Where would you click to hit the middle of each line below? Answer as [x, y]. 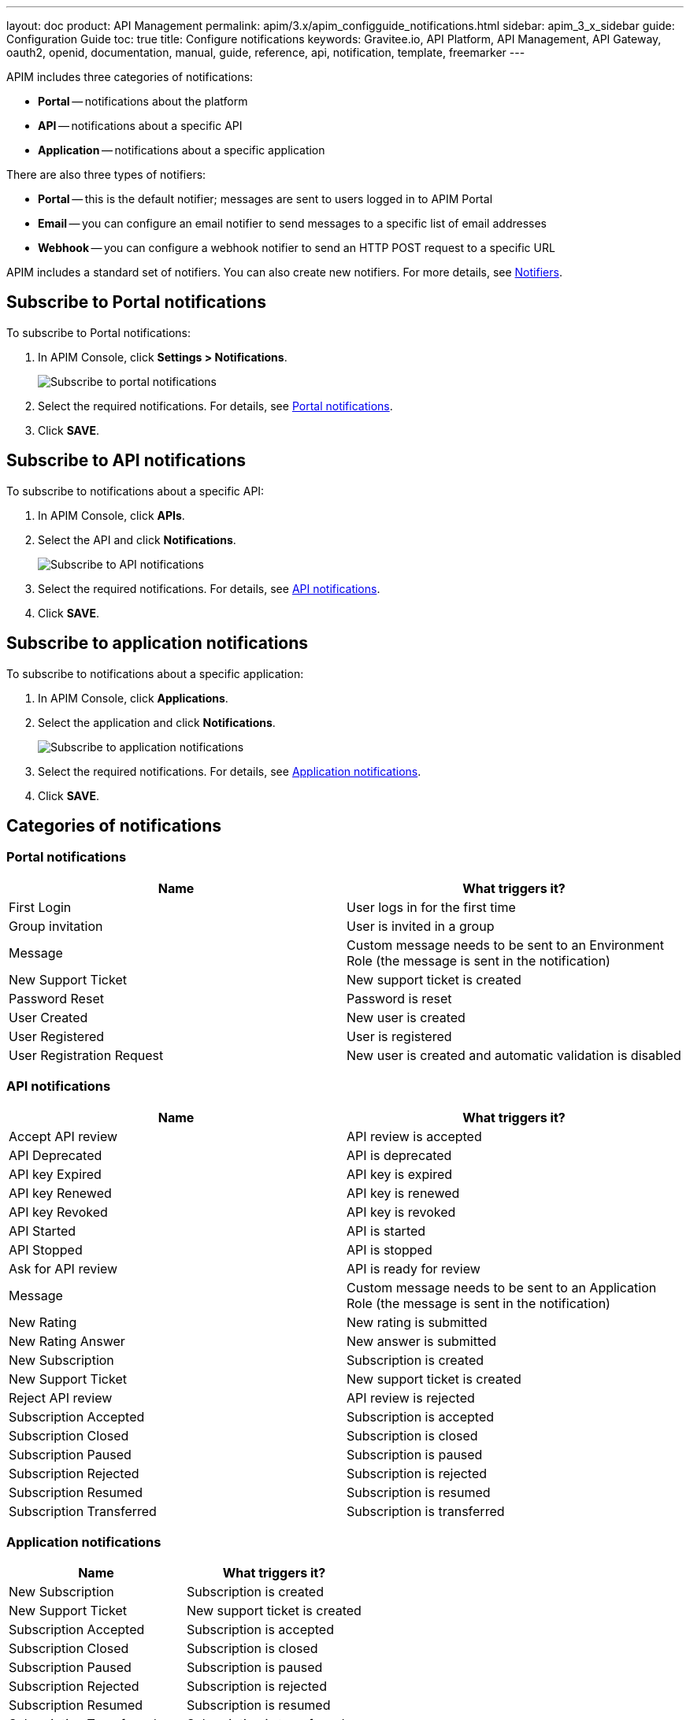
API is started [386, 1231]
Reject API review [61, 1397]
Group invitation [56, 926]
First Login [40, 907]
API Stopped [46, 1249]
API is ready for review [414, 1268]
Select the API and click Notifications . [137, 539]
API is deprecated [399, 1155]
